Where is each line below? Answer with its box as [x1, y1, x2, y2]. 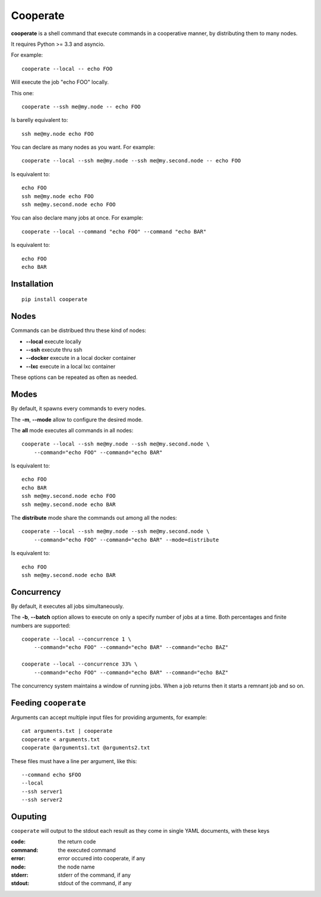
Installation [11, 278, 53, 288]
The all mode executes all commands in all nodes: [11, 426, 134, 434]
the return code [58, 838, 96, 845]
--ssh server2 [21, 796, 62, 803]
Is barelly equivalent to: [11, 117, 68, 124]
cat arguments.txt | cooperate [21, 727, 113, 735]
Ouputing [11, 811, 47, 821]
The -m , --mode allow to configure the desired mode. [11, 416, 143, 423]
